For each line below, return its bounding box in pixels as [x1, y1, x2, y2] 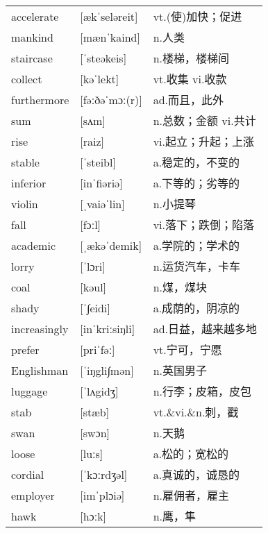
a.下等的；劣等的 [153, 175, 240, 192]
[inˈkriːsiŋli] [80, 320, 135, 337]
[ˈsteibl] [80, 153, 116, 170]
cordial [11, 466, 44, 482]
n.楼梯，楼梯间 [153, 50, 229, 67]
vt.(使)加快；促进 [153, 8, 242, 25]
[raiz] [80, 133, 104, 149]
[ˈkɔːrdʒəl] [80, 466, 128, 482]
